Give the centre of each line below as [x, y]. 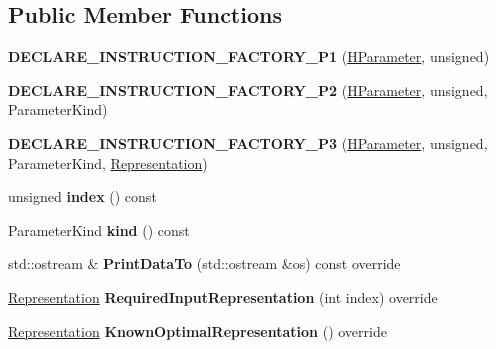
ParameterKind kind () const [99, 229]
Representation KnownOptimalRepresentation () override [197, 330]
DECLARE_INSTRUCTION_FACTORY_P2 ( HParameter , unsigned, [248, 89]
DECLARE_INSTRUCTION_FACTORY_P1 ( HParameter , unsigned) [249, 56]
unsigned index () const [82, 196]
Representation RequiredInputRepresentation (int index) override [223, 296]
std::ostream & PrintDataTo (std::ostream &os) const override [204, 263]
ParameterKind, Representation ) [108, 162]
